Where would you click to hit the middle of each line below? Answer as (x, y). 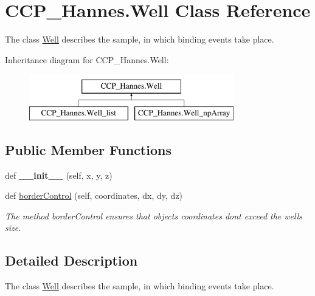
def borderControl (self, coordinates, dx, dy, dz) (94, 195)
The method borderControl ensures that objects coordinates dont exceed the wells (154, 215)
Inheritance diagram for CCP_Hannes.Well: (87, 59)
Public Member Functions (88, 149)
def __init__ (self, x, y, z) (59, 175)
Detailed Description (71, 260)
